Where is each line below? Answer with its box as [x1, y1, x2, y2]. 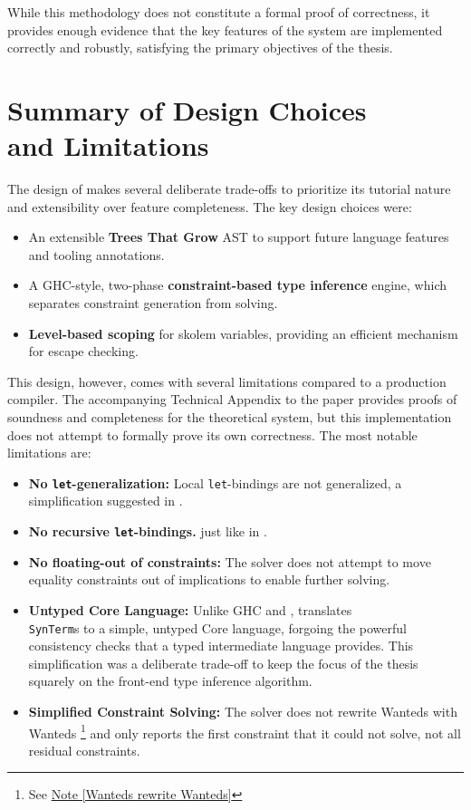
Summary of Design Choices [7, 91, 367, 128]
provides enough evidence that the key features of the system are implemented [7, 20, 443, 39]
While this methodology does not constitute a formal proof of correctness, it [7, 3, 430, 21]
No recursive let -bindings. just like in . [28, 522, 267, 541]
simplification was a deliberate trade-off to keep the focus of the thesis [28, 653, 418, 672]
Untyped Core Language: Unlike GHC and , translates [28, 600, 352, 619]
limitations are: [7, 443, 91, 462]
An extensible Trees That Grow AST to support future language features [28, 227, 449, 246]
